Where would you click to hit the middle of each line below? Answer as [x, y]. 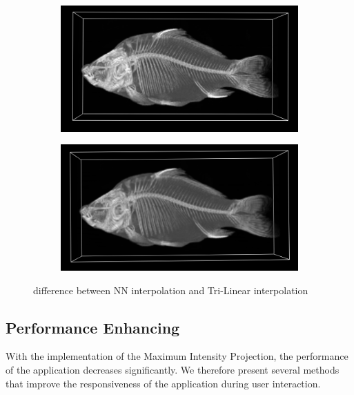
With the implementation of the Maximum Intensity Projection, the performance [177, 356]
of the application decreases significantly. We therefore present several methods [173, 370]
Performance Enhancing [93, 327]
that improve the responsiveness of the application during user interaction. [163, 383]
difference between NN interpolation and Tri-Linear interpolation [171, 290]
